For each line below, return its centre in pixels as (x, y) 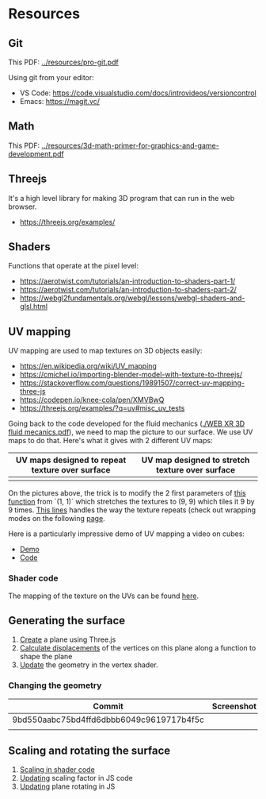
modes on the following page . (57, 519)
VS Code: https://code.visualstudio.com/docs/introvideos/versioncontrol (138, 93)
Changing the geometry (55, 685)
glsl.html (34, 307)
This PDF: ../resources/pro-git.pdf (63, 62)
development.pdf (36, 154)
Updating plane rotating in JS (67, 786)
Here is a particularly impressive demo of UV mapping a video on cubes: (127, 534)
